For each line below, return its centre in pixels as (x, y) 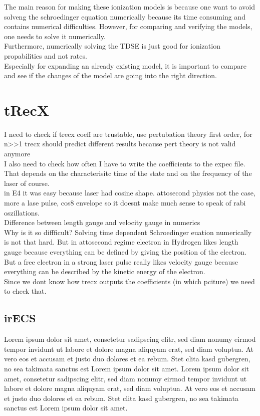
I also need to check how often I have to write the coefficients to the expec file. (125, 163)
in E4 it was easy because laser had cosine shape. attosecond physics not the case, (130, 193)
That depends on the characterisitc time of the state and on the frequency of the (128, 173)
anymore (17, 154)
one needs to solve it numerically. (55, 36)
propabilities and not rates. (46, 55)
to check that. (25, 291)
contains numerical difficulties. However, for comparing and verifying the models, (128, 26)
